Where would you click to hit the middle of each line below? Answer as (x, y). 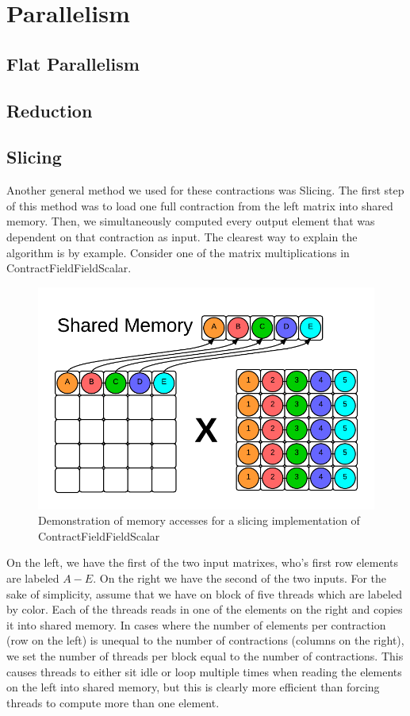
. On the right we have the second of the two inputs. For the (240, 578)
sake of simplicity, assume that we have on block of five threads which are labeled (204, 593)
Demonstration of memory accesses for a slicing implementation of (199, 520)
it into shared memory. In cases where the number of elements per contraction (196, 624)
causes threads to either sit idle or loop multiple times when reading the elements (204, 671)
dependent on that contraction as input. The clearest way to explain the (182, 236)
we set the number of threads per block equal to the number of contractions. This (205, 655)
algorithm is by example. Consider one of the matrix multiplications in (178, 252)
